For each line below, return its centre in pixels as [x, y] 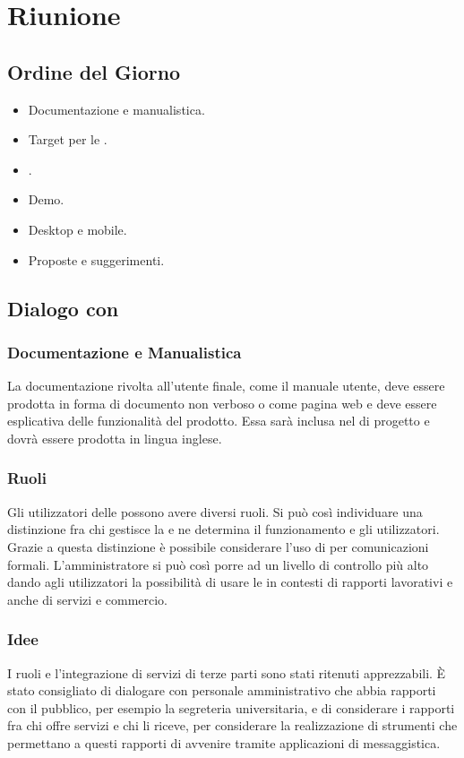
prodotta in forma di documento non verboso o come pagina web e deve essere [222, 403]
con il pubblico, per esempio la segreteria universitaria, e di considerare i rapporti [231, 707]
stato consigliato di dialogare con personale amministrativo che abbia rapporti [222, 690]
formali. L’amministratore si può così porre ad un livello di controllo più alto [218, 564]
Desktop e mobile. [77, 229]
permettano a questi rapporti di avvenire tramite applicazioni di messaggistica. [224, 742]
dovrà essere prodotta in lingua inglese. [115, 438]
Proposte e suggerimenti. [96, 259]
